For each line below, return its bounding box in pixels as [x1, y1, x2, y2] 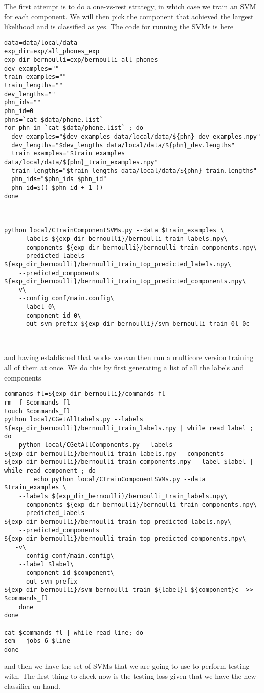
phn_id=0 [4, 107, 34, 115]
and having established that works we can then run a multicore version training [4, 352, 254, 363]
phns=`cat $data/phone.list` [4, 116, 103, 123]
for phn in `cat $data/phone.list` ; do [4, 124, 144, 132]
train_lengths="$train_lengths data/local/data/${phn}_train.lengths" [11, 167, 257, 174]
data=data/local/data [4, 39, 78, 47]
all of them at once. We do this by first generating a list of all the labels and [4, 362, 244, 372]
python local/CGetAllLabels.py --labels [4, 416, 144, 423]
